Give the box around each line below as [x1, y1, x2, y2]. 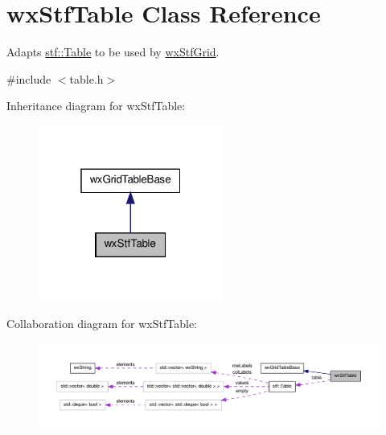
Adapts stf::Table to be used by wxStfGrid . [6, 43, 220, 60]
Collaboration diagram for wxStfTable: [6, 314, 198, 331]
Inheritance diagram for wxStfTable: [6, 97, 186, 114]
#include [6, 70, 51, 87]
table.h [69, 70, 104, 87]
